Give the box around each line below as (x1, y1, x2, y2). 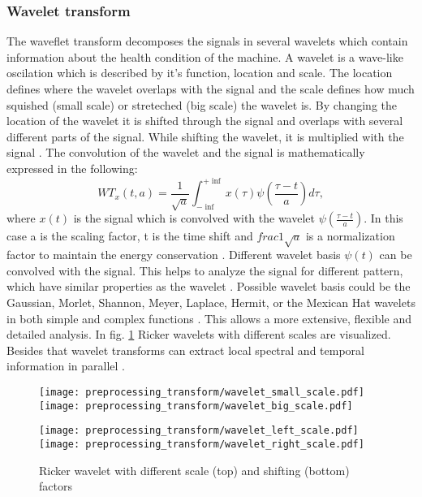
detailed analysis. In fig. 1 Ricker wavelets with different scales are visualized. (6, 326, 391, 343)
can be (379, 246, 412, 263)
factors (39, 478, 72, 495)
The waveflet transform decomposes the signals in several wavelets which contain (6, 32, 408, 50)
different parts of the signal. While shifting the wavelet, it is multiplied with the (6, 127, 404, 145)
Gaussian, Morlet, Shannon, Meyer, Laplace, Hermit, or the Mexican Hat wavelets (6, 293, 416, 310)
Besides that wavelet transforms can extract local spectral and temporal (6, 341, 364, 358)
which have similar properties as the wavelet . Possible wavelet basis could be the (6, 278, 411, 295)
